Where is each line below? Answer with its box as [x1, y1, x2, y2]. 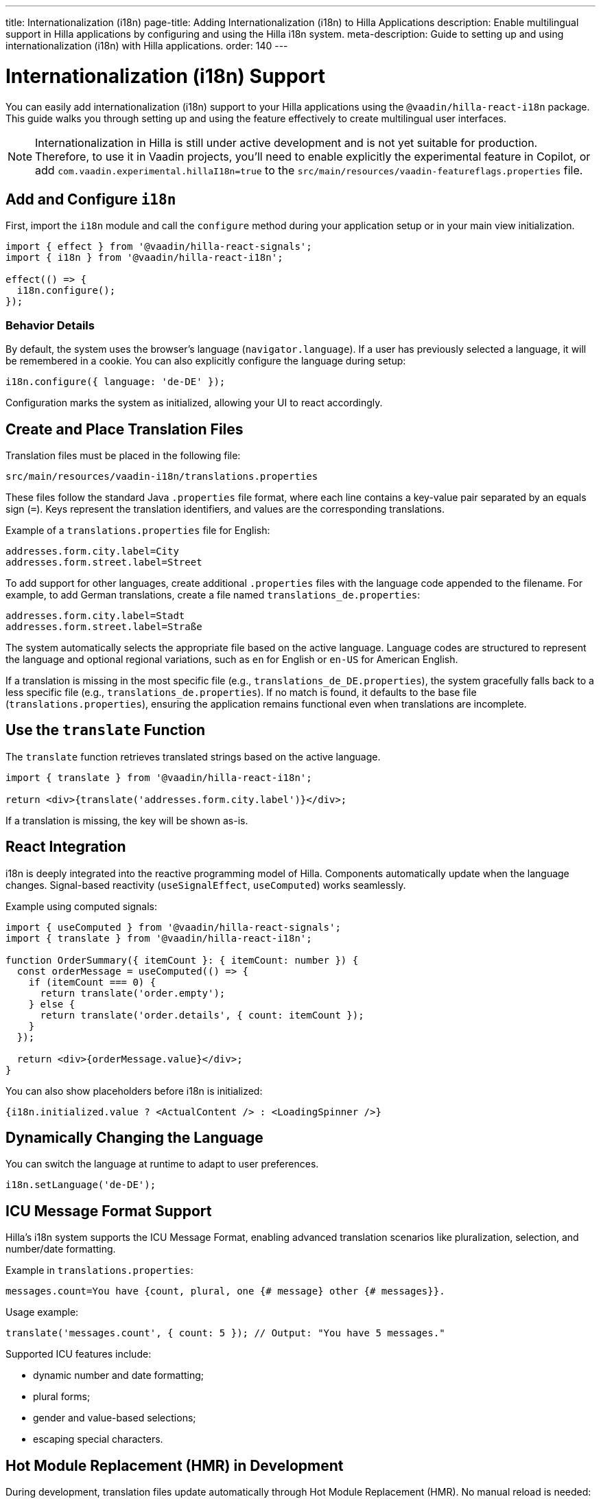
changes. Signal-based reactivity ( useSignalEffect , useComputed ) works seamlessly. [5, 879, 406, 891]
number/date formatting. [5, 1243, 116, 1255]
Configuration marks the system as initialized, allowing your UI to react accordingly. [5, 397, 383, 409]
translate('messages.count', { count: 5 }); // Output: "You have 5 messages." [5, 1327, 445, 1339]
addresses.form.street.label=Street [5, 556, 202, 568]
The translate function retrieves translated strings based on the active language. [5, 750, 381, 763]
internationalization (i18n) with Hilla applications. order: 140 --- [5, 40, 288, 51]
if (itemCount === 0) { [28, 976, 156, 988]
